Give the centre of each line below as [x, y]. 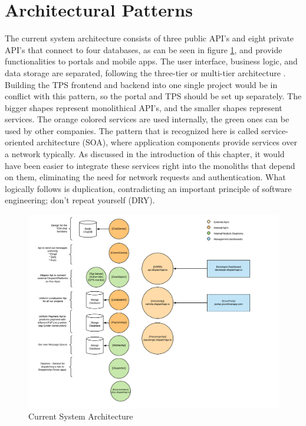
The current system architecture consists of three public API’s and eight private [149, 38]
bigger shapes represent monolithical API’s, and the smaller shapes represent [144, 107]
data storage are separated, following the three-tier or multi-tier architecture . [145, 72]
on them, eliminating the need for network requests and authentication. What [145, 177]
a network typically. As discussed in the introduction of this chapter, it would [145, 154]
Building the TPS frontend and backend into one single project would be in [141, 84]
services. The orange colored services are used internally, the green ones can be [147, 119]
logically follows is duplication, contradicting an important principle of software [148, 188]
